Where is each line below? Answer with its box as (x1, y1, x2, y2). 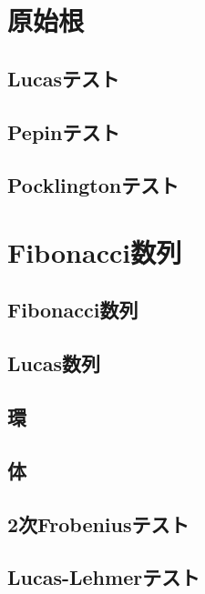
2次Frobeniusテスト (7, 509, 190, 538)
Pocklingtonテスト (7, 171, 179, 199)
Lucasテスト (7, 64, 119, 92)
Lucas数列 (7, 349, 100, 378)
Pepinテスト (7, 117, 120, 146)
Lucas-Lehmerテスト (7, 563, 200, 591)
